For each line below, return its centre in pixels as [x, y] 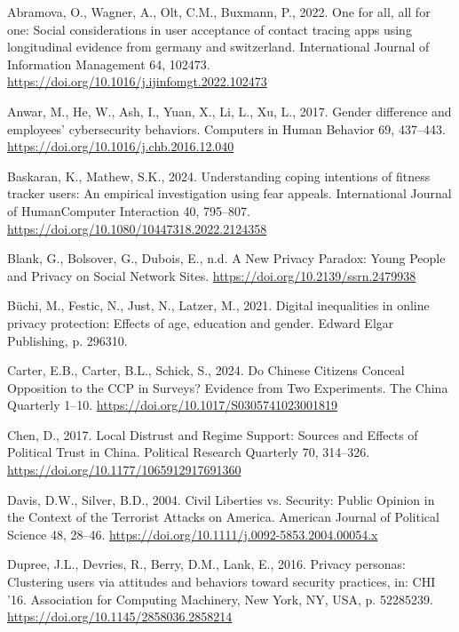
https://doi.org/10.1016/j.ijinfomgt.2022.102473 [137, 81]
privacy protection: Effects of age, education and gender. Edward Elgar [201, 322]
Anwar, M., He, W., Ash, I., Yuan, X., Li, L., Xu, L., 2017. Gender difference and [229, 111]
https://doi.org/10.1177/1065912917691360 [124, 470]
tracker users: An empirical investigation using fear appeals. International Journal [229, 193]
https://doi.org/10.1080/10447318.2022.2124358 [137, 228]
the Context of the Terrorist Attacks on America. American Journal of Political [223, 517]
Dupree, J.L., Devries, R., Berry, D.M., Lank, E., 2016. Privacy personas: [206, 564]
